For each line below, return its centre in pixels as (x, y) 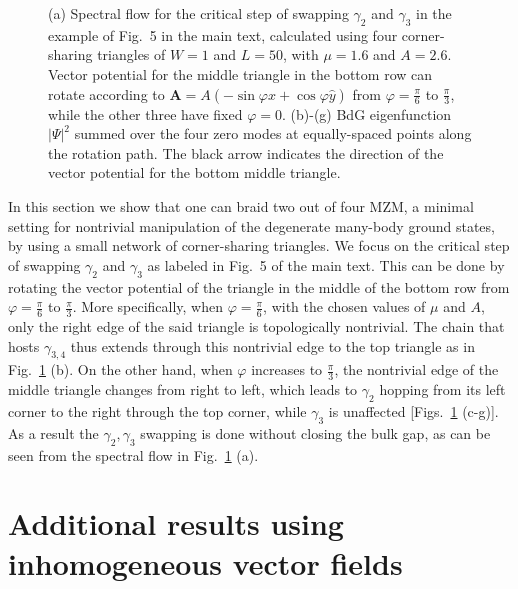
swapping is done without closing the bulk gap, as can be (315, 432)
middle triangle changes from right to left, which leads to (183, 389)
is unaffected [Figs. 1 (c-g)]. (413, 410)
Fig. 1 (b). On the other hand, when (120, 369)
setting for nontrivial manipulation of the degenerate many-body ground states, (251, 225)
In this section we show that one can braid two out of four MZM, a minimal (241, 205)
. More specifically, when (148, 306)
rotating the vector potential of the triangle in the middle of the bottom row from (259, 286)
